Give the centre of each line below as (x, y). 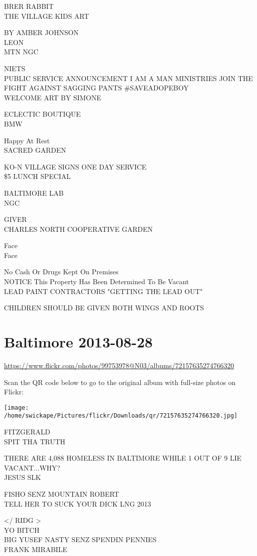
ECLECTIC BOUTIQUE (43, 114)
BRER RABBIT (29, 6)
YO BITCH (22, 530)
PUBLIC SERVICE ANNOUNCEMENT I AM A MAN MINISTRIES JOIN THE (128, 78)
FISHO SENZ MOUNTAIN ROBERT (62, 494)
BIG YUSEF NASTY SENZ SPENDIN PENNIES (80, 539)
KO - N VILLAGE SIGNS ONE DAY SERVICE (75, 166)
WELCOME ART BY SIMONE (53, 97)
